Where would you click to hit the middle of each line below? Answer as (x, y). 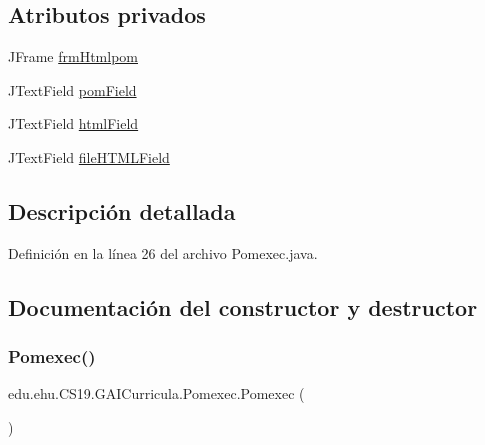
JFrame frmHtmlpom (73, 56)
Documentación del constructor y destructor (243, 306)
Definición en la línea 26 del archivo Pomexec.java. (163, 252)
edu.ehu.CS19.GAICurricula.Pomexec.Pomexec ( (156, 393)
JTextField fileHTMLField (89, 156)
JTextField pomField (72, 89)
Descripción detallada (122, 210)
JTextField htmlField (73, 123)
